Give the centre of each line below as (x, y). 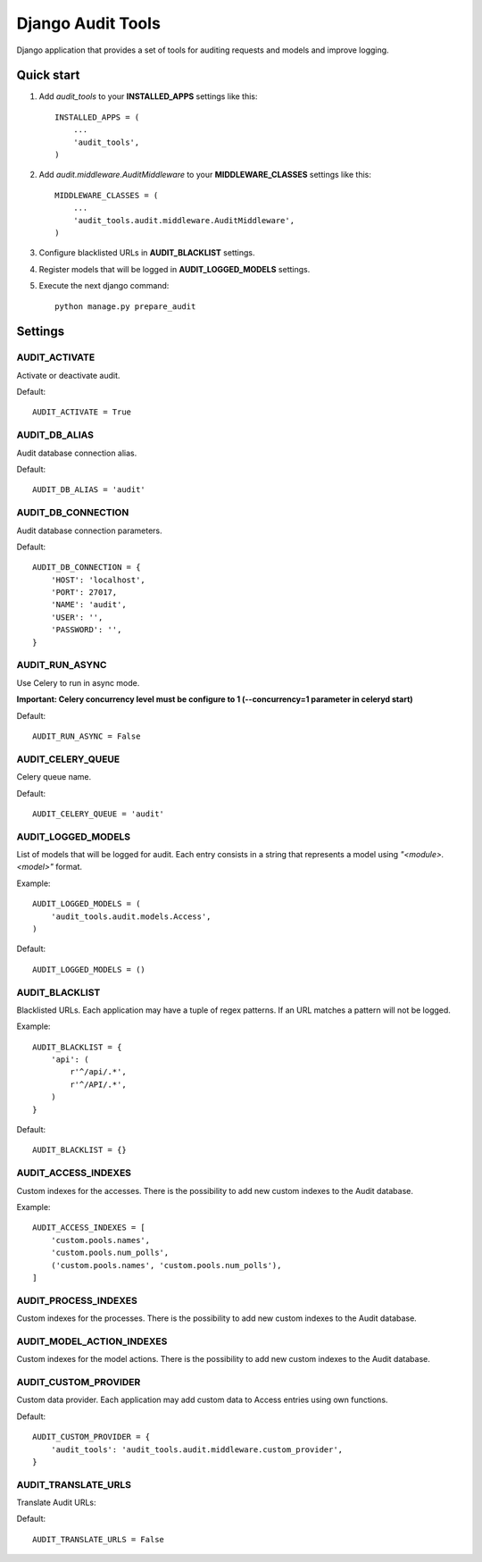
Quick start (48, 75)
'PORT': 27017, (84, 593)
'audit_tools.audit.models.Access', (131, 916)
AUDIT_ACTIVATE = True (82, 412)
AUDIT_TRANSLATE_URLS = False (99, 1539)
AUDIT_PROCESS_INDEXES (77, 1300)
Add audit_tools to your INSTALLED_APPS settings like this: (148, 96)
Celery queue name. (54, 777)
